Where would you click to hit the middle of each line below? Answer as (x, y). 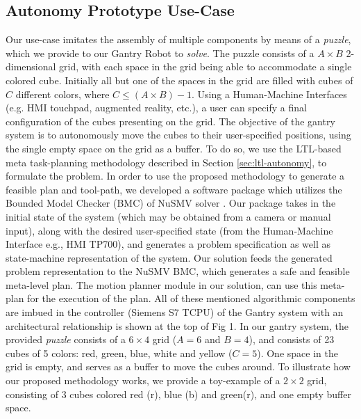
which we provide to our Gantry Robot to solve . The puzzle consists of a (160, 53)
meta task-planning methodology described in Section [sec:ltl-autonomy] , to (166, 162)
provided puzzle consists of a (66, 339)
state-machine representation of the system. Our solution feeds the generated (169, 257)
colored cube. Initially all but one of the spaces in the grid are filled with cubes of (179, 80)
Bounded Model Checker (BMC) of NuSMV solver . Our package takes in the (171, 203)
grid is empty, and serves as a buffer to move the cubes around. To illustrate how (178, 366)
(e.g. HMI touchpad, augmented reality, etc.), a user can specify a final (156, 108)
